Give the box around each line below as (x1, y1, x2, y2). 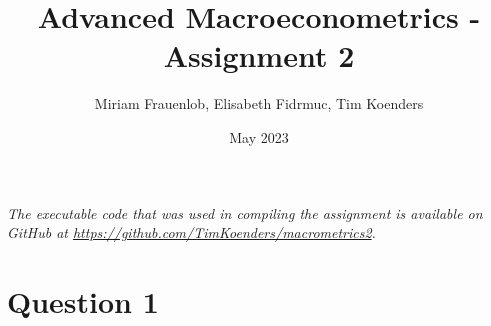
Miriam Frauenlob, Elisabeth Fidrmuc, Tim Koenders (94, 93, 424, 114)
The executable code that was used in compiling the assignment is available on (7, 202, 483, 223)
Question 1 (7, 280, 159, 321)
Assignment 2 (163, 35, 355, 76)
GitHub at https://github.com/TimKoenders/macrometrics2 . (7, 222, 376, 243)
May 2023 (229, 126, 289, 147)
